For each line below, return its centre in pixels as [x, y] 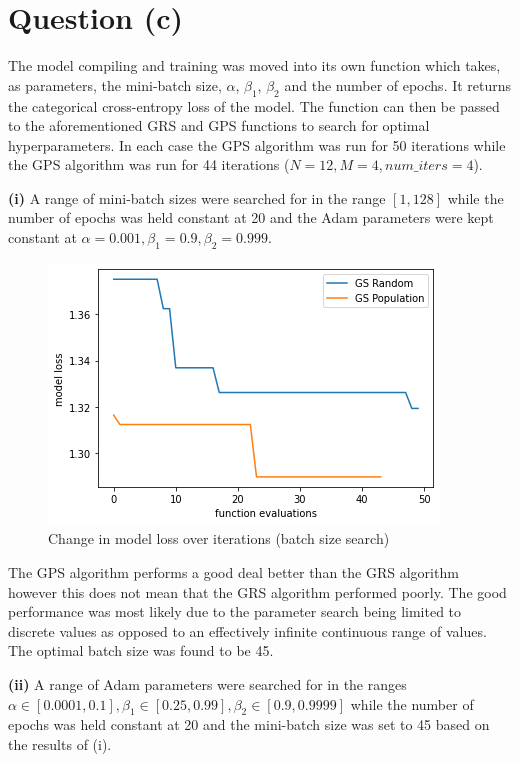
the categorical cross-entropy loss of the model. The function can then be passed [254, 105]
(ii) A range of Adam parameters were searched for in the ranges [207, 684]
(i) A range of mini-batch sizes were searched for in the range [197, 197]
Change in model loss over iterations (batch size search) [219, 538]
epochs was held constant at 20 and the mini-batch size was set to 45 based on [249, 724]
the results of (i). [60, 744]
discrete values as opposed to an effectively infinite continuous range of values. [247, 630]
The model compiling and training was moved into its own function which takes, [254, 65]
